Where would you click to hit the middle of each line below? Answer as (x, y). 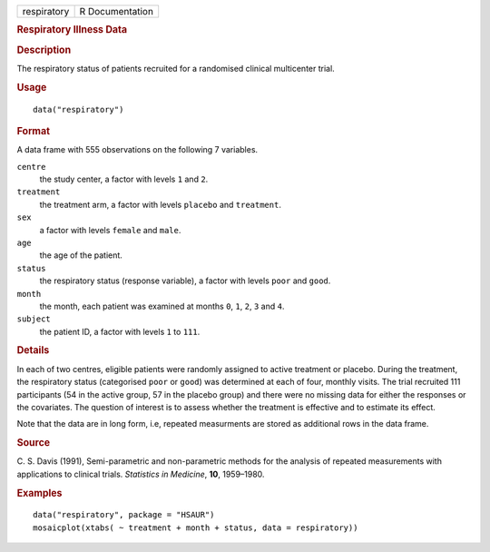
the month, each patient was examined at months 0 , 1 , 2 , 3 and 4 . (162, 306)
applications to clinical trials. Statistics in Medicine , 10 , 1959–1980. (141, 474)
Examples (39, 493)
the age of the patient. (81, 255)
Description (44, 50)
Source (34, 443)
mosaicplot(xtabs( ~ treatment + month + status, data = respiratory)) (196, 527)
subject (34, 319)
